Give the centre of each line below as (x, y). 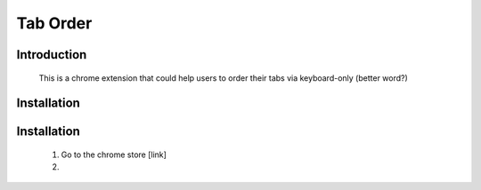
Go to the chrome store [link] (114, 154)
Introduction (52, 55)
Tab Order (54, 23)
